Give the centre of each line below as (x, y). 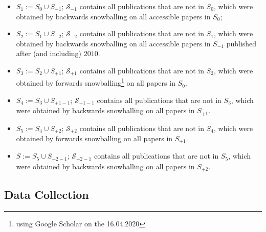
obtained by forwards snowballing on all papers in (94, 138)
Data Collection (47, 194)
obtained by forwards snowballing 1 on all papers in (96, 82)
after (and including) (49, 53)
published (241, 43)
